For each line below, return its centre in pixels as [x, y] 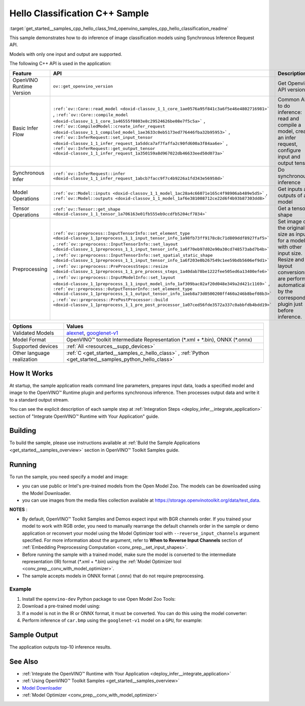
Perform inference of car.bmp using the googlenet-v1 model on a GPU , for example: [112, 621]
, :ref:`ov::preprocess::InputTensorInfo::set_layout [115, 243]
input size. [290, 253]
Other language [31, 353]
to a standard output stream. [39, 400]
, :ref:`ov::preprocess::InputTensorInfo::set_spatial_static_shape [133, 255]
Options [22, 326]
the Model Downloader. [47, 493]
